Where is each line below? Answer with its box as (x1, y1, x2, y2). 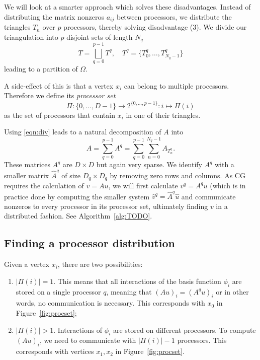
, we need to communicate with (39, 335, 136, 345)
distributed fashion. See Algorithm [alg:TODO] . (4, 210, 152, 221)
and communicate (181, 191, 236, 201)
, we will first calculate (108, 180, 178, 190)
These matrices (4, 159, 50, 170)
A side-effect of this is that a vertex (4, 80, 114, 91)
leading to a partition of (4, 63, 78, 74)
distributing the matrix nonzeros (4, 11, 105, 22)
